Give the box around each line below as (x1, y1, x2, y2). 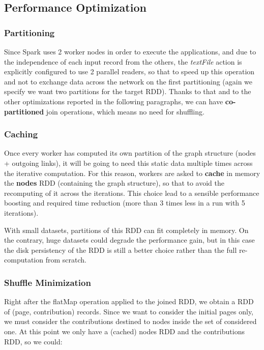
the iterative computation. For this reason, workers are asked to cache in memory (4, 167, 260, 178)
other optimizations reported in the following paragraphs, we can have (4, 96, 223, 106)
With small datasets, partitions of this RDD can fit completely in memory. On (4, 224, 249, 235)
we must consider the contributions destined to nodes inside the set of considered (4, 316, 257, 327)
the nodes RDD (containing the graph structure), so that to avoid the (4, 178, 224, 188)
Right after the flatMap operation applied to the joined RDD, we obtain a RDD (4, 296, 254, 307)
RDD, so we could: (4, 336, 63, 346)
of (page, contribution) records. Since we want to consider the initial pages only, (4, 306, 254, 316)
